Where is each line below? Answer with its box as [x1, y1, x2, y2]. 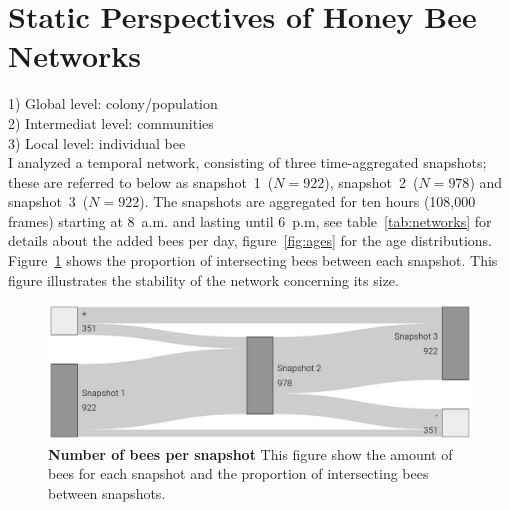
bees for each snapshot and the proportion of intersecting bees [48, 463, 429, 484]
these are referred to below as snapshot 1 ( [8, 171, 274, 192]
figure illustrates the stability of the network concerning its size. [8, 269, 399, 290]
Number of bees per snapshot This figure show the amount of [48, 443, 453, 464]
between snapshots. [48, 482, 166, 503]
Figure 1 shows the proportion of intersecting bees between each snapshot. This [8, 250, 498, 271]
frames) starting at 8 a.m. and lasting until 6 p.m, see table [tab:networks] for [8, 210, 492, 231]
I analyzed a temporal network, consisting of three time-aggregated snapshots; [8, 152, 487, 173]
